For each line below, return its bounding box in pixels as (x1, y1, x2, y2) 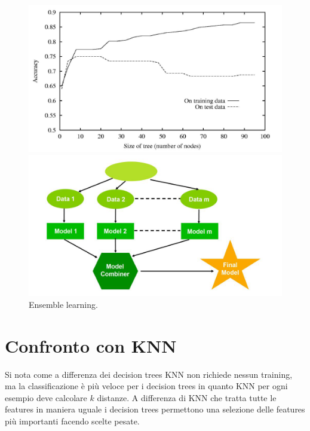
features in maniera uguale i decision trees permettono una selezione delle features (5, 403, 305, 415)
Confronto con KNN (5, 333, 177, 357)
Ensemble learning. (29, 298, 98, 310)
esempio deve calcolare (5, 391, 87, 404)
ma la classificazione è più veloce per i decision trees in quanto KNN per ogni (5, 380, 288, 392)
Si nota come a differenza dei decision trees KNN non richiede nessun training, (5, 368, 293, 380)
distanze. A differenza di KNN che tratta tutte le (97, 391, 277, 404)
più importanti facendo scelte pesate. (5, 415, 140, 427)
